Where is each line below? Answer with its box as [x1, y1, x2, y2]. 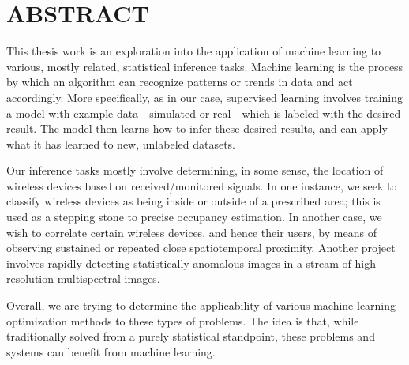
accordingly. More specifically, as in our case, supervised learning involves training [6, 88, 403, 105]
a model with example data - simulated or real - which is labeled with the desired [6, 104, 401, 121]
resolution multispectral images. [6, 270, 160, 287]
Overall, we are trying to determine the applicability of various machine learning [6, 297, 396, 314]
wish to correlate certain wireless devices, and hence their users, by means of [6, 224, 377, 240]
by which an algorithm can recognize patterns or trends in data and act [6, 73, 353, 90]
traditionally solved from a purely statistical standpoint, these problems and [6, 328, 375, 344]
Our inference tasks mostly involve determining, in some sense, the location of [6, 162, 384, 179]
